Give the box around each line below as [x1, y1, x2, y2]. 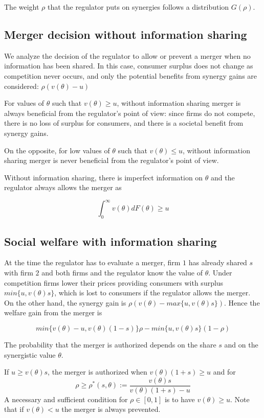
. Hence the [224, 297, 260, 308]
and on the [224, 339, 258, 350]
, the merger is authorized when [48, 366, 147, 377]
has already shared [188, 257, 247, 268]
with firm [4, 267, 33, 278]
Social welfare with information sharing [4, 233, 217, 249]
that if [4, 404, 24, 414]
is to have [164, 393, 195, 404]
